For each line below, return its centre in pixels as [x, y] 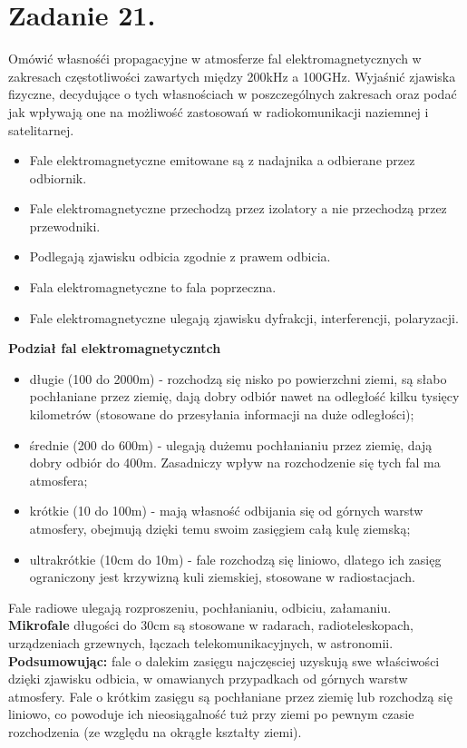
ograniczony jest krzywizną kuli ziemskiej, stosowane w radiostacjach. [222, 577]
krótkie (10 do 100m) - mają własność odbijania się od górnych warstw [226, 511]
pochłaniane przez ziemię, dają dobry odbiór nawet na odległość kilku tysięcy [244, 396]
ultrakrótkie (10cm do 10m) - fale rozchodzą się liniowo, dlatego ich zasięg [235, 559]
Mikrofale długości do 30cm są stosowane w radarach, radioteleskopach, [211, 625]
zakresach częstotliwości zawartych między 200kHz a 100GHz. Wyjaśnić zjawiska [232, 76]
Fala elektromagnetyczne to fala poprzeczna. [153, 287]
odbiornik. [58, 177]
